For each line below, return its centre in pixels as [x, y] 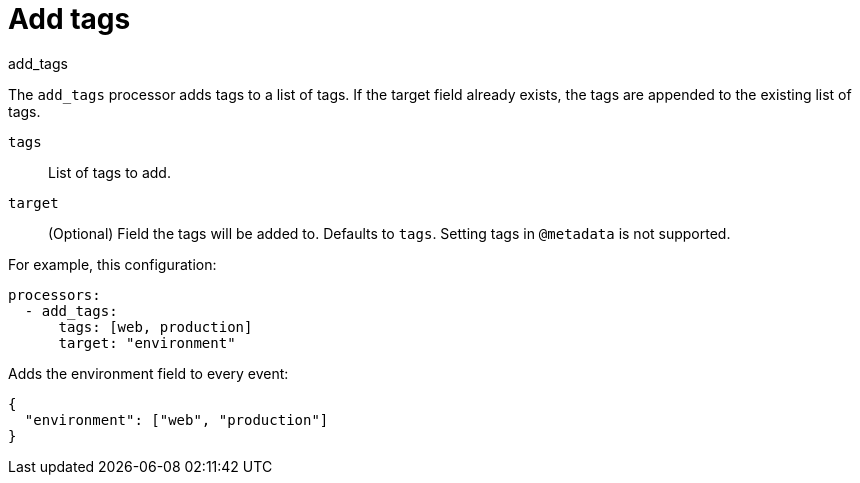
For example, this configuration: [112, 264]
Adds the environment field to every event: [148, 373]
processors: [54, 294]
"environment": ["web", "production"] [176, 419]
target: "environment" [147, 342]
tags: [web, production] [155, 326]
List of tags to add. [109, 172]
